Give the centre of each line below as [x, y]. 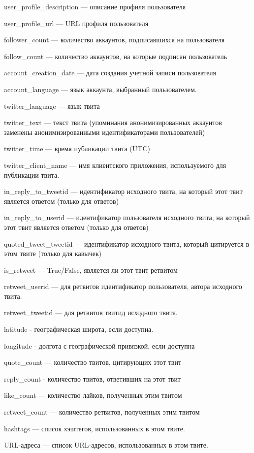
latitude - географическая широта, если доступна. [79, 329]
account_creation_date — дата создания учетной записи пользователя [110, 73]
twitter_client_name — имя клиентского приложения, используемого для [115, 165]
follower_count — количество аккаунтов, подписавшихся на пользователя [114, 40]
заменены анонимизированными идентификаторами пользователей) [105, 132]
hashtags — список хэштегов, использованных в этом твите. [95, 428]
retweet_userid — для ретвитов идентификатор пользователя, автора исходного [123, 286]
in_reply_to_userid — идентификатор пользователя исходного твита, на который [127, 217]
